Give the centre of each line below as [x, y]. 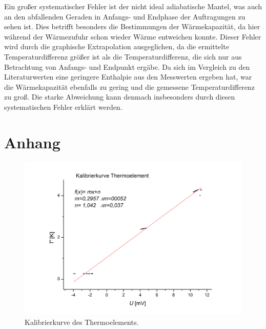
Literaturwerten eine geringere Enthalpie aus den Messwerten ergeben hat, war [128, 77]
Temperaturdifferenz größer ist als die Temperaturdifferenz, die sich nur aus [123, 56]
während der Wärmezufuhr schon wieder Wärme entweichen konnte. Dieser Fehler [133, 36]
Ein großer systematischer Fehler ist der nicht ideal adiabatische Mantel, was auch [133, 6]
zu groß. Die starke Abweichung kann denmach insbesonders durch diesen [120, 97]
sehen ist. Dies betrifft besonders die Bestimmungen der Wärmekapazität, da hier [132, 26]
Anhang [32, 142]
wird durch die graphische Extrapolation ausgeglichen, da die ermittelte [117, 46]
